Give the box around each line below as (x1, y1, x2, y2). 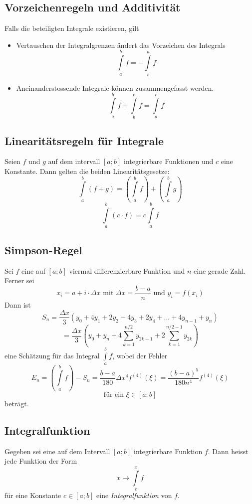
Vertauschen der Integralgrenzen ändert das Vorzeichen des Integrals (16, 39, 226, 50)
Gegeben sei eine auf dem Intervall (4, 446, 110, 456)
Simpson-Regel (4, 242, 82, 257)
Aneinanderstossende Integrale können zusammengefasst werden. (16, 82, 214, 93)
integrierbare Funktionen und (124, 156, 214, 167)
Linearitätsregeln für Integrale (4, 133, 164, 148)
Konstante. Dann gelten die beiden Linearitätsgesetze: (4, 166, 170, 176)
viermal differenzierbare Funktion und (69, 265, 185, 276)
